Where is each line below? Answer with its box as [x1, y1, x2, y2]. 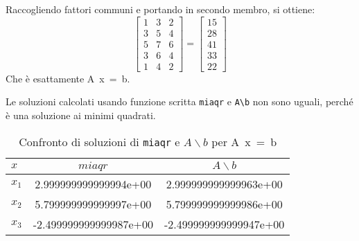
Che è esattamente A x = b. [6, 71, 130, 85]
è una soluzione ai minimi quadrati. [6, 108, 156, 122]
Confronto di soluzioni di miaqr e [19, 133, 180, 150]
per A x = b [211, 133, 277, 150]
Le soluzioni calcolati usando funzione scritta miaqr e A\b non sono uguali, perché [6, 94, 353, 109]
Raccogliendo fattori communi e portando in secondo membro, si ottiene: [6, 2, 315, 16]
